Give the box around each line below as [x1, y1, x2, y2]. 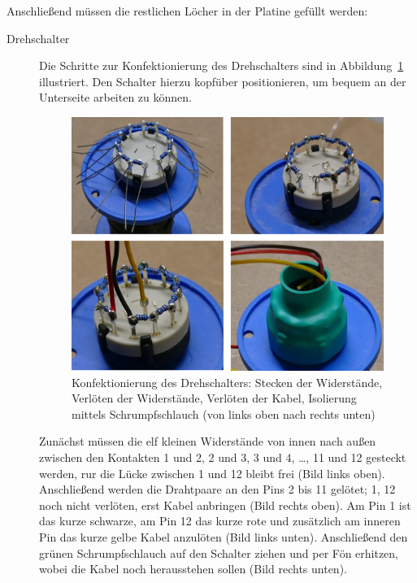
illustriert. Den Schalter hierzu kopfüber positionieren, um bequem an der [39, 72, 406, 89]
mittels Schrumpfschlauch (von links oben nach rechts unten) [72, 405, 376, 422]
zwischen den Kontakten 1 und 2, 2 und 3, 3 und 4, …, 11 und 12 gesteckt [39, 448, 406, 465]
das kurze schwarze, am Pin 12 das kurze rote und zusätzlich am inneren [39, 512, 401, 529]
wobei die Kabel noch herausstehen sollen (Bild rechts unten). [39, 560, 347, 577]
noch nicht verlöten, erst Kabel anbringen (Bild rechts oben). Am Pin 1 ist [39, 496, 411, 513]
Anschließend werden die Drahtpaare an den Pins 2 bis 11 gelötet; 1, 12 [39, 481, 396, 498]
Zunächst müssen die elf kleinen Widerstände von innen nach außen [39, 433, 376, 450]
